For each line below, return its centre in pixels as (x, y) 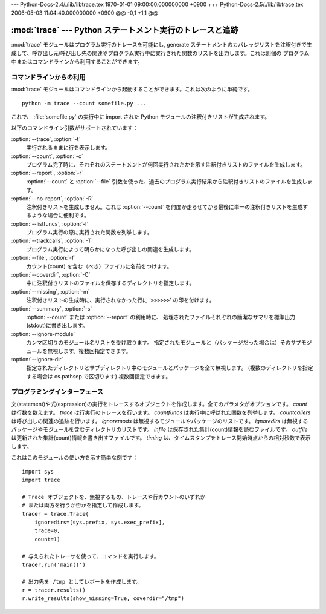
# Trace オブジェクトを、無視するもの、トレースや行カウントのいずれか (114, 497)
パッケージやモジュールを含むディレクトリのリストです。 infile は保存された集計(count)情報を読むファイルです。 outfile (159, 429)
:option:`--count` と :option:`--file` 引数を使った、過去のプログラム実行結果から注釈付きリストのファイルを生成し (167, 181)
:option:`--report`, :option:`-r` (47, 173)
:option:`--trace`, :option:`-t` (46, 139)
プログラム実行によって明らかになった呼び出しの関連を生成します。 (110, 249)
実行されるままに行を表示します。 (69, 148)
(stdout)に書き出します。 (57, 325)
